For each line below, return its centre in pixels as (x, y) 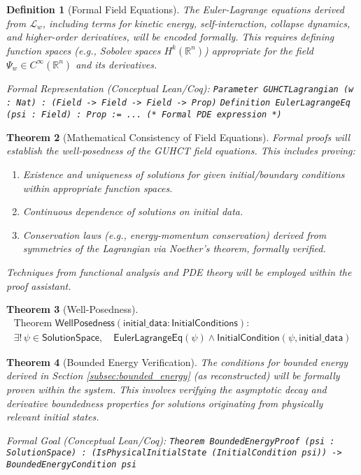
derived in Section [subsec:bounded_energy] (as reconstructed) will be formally (173, 375)
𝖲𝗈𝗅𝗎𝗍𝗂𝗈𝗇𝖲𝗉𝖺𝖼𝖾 (71, 338)
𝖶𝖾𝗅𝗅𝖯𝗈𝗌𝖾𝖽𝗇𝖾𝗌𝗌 (85, 323)
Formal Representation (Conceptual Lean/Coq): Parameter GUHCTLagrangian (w (180, 88)
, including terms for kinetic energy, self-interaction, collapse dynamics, (196, 23)
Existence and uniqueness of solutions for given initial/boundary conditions (184, 174)
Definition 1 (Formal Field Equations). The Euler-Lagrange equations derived (175, 9)
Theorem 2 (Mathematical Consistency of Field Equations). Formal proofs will (178, 137)
